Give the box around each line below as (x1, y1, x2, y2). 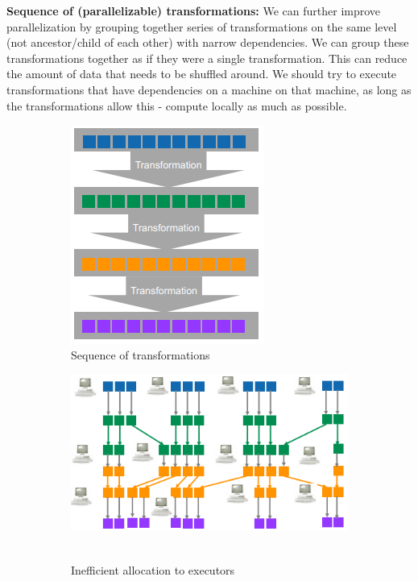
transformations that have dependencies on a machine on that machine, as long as (6, 81, 412, 98)
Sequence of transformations (71, 346, 210, 363)
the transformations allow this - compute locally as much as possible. (6, 97, 347, 114)
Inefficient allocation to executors (71, 561, 235, 578)
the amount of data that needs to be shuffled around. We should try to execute (6, 65, 397, 82)
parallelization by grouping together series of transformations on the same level (6, 18, 397, 35)
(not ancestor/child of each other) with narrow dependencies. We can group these (6, 34, 409, 51)
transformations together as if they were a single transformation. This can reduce (6, 49, 408, 66)
